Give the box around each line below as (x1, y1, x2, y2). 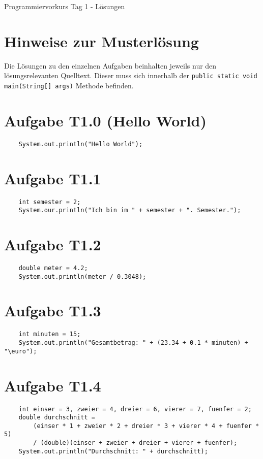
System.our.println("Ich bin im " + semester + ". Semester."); (18, 207, 241, 214)
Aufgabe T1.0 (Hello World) (4, 110, 207, 130)
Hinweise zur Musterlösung (4, 30, 199, 51)
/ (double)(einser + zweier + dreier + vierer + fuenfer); (33, 439, 238, 447)
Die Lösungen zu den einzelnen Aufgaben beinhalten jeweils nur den (4, 60, 217, 71)
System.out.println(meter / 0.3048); (18, 273, 147, 280)
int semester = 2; (18, 198, 81, 206)
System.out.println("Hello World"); (18, 140, 143, 148)
